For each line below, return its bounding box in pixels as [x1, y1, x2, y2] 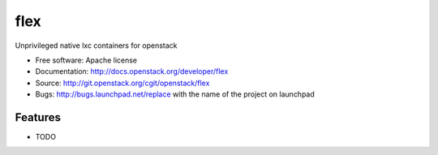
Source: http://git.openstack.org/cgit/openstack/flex [35, 78, 210, 88]
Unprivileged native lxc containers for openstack [15, 41, 178, 50]
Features [15, 110, 61, 124]
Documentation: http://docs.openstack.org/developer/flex [35, 67, 229, 76]
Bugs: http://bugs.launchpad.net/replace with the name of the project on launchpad [35, 89, 316, 99]
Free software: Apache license [35, 55, 138, 65]
